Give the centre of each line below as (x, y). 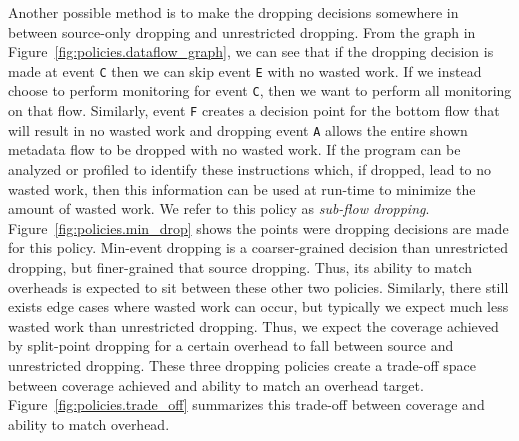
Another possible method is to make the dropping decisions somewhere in (233, 12)
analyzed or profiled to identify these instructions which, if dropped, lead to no (250, 169)
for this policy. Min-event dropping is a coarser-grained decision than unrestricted (258, 247)
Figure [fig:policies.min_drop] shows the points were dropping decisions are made (258, 227)
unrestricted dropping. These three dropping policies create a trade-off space (242, 364)
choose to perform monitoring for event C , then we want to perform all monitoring (260, 90)
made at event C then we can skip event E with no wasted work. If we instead (245, 70)
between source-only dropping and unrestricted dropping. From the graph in (242, 31)
